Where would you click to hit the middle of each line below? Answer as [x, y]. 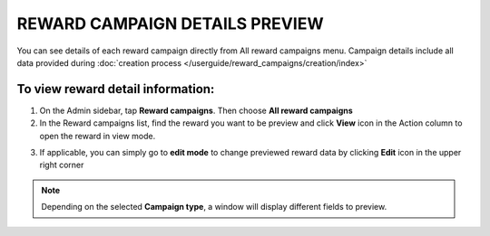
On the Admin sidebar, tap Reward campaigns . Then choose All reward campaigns [196, 110]
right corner [62, 165]
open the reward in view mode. [98, 136]
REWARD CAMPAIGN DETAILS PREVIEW [170, 24]
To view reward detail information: [116, 89]
